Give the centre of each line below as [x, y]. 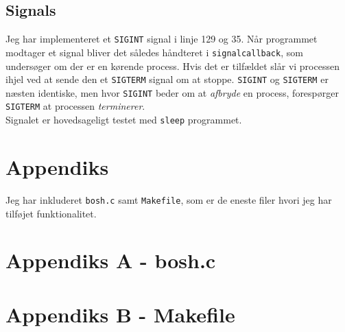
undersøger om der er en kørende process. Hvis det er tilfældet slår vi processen [172, 66]
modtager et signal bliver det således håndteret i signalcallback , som [154, 52]
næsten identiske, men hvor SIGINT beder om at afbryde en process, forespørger [172, 92]
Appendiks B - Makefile [120, 314]
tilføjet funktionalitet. [51, 213]
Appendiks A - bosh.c [111, 260]
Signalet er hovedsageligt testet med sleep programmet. [124, 120]
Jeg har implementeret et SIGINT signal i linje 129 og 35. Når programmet [162, 39]
